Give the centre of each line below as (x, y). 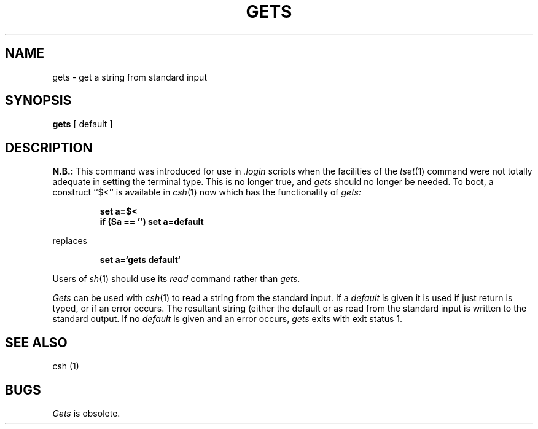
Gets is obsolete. (86, 413)
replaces (70, 241)
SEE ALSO (36, 342)
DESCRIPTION (49, 148)
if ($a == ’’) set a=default (152, 222)
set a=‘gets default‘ (140, 260)
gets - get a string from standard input (130, 77)
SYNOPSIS (38, 101)
